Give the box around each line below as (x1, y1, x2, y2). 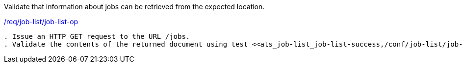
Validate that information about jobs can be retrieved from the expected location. (4, 2, 265, 11)
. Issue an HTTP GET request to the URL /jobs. (4, 33, 190, 40)
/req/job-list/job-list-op (4, 17, 78, 26)
